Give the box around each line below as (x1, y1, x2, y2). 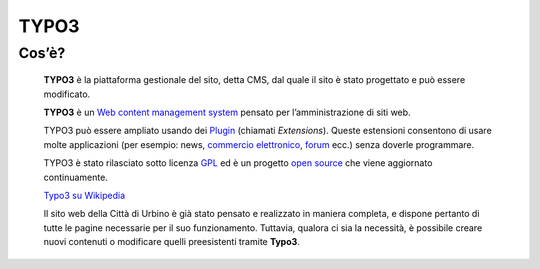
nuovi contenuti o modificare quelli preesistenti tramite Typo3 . (43, 236, 300, 248)
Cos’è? (18, 44, 66, 62)
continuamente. (43, 171, 109, 183)
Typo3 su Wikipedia (43, 189, 126, 201)
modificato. (43, 88, 91, 100)
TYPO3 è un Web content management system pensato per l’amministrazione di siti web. (43, 106, 411, 118)
